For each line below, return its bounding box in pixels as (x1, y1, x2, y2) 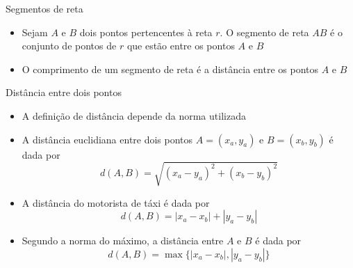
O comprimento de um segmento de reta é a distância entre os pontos (22, 61, 318, 76)
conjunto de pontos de (22, 38, 117, 53)
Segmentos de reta (6, 1, 83, 15)
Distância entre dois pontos (6, 85, 122, 100)
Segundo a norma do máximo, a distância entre (22, 233, 224, 248)
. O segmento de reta (220, 24, 309, 39)
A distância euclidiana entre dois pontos (22, 132, 193, 146)
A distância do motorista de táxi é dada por (22, 195, 210, 210)
